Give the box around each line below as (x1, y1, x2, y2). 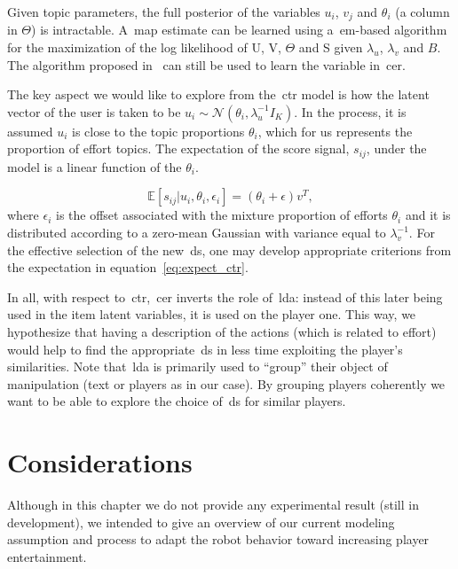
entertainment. (7, 547, 87, 565)
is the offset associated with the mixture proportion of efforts (56, 206, 388, 224)
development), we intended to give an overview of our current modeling (7, 512, 395, 531)
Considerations (7, 444, 193, 480)
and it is (405, 206, 451, 224)
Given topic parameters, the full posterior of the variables (7, 3, 320, 20)
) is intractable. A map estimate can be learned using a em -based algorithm (31, 20, 447, 39)
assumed (7, 121, 53, 140)
